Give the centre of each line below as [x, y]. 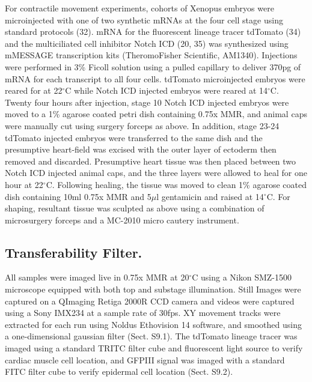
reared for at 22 [34, 90]
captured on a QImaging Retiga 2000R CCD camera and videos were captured [150, 301]
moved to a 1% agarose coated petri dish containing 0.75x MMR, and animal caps [156, 114]
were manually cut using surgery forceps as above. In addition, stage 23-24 [142, 125]
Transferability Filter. [74, 252]
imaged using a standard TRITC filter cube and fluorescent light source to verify [154, 348]
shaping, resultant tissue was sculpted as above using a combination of [135, 208]
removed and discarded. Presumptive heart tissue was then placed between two [151, 161]
